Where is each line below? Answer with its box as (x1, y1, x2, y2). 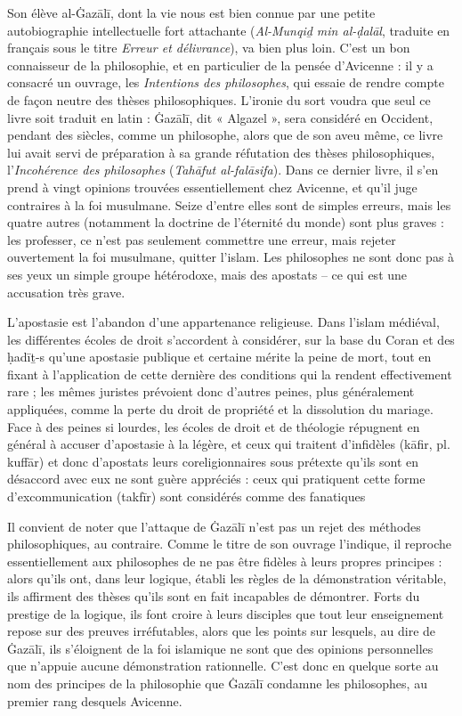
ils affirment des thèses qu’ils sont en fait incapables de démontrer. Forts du (7, 587, 420, 605)
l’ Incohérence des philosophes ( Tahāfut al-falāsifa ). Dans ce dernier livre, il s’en (7, 160, 439, 179)
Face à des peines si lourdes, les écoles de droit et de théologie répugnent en (7, 417, 420, 435)
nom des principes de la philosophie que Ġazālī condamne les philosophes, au (7, 673, 427, 692)
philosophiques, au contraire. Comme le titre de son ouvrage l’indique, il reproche (7, 534, 452, 553)
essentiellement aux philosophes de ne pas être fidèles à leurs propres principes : (7, 551, 442, 570)
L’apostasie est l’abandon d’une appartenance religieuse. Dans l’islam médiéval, (7, 313, 440, 331)
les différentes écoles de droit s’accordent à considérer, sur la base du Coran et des (7, 330, 455, 348)
